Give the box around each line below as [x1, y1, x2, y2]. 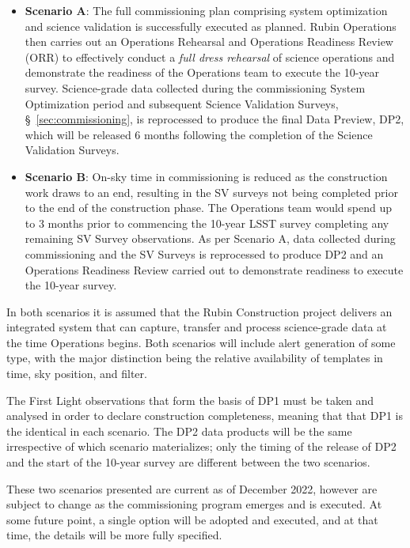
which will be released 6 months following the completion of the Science [25, 126, 373, 142]
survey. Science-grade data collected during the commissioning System [25, 79, 366, 96]
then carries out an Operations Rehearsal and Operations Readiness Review [25, 33, 393, 50]
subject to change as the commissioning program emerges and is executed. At [6, 496, 382, 512]
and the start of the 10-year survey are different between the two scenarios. [6, 454, 370, 471]
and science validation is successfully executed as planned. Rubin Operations [25, 17, 397, 34]
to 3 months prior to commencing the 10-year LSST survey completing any [25, 214, 389, 231]
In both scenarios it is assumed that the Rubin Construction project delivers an [6, 303, 393, 319]
